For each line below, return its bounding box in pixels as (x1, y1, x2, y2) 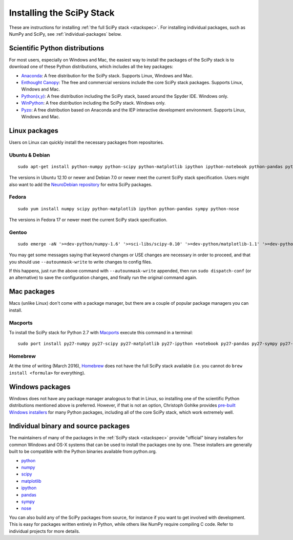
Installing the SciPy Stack (9, 7, 115, 18)
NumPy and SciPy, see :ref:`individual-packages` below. (9, 31, 122, 37)
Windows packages (9, 382, 71, 391)
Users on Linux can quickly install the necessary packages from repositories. (9, 139, 164, 145)
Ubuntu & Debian (9, 152, 50, 158)
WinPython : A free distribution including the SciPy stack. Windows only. (21, 100, 166, 106)
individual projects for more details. (9, 528, 80, 534)
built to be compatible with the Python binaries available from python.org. (9, 449, 157, 454)
